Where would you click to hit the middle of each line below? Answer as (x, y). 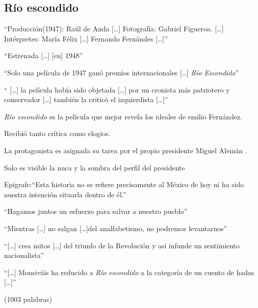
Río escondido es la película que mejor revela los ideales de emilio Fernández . (123, 116)
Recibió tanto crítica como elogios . (57, 133)
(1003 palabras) (28, 299)
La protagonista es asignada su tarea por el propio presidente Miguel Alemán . (126, 150)
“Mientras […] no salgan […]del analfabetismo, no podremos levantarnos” (116, 228)
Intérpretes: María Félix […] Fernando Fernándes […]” (86, 38)
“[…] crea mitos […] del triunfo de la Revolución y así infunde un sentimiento (122, 245)
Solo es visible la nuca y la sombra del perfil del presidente (95, 167)
